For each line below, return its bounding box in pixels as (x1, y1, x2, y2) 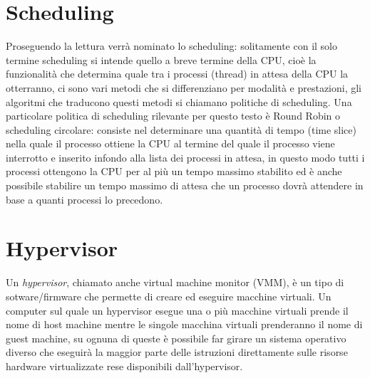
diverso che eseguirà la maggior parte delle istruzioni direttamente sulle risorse (6, 345, 348, 359)
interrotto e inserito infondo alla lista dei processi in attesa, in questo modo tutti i (6, 149, 365, 164)
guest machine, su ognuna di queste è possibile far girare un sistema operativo (6, 330, 346, 345)
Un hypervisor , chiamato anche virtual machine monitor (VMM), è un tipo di (6, 275, 344, 290)
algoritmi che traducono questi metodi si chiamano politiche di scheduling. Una (6, 94, 352, 109)
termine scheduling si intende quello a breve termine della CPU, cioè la (6, 52, 317, 67)
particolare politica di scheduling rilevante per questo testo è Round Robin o (6, 108, 341, 123)
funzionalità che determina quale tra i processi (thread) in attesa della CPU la (6, 66, 349, 81)
